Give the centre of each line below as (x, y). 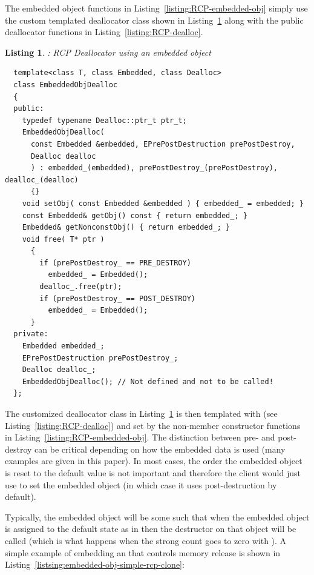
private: (31, 334)
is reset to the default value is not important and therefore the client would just (153, 472)
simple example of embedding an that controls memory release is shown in (143, 552)
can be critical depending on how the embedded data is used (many (160, 449)
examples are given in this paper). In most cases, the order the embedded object (154, 461)
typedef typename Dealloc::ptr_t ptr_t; (104, 120)
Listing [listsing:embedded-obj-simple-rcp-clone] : (95, 564)
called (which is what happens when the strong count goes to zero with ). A (146, 540)
